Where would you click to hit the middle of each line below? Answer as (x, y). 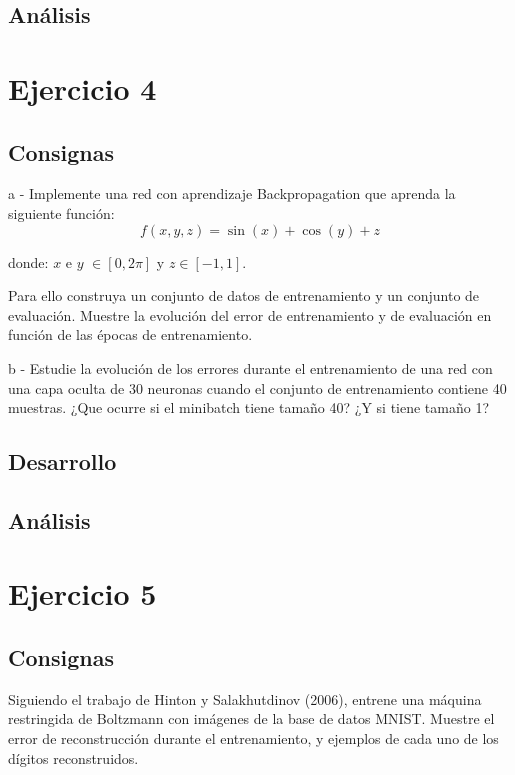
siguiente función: (61, 212)
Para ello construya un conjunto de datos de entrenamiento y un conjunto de (244, 295)
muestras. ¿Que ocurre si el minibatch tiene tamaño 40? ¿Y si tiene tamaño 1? (249, 407)
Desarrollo (62, 461)
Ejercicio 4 (82, 87)
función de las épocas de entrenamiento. (130, 334)
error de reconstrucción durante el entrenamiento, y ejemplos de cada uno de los (253, 738)
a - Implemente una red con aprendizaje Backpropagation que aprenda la (232, 193)
